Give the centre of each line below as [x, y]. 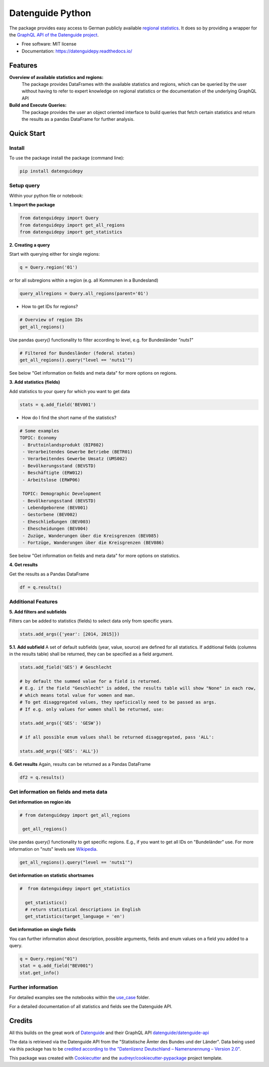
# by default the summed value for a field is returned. [91, 681]
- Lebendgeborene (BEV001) [55, 508]
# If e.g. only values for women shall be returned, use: [92, 709]
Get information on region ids [40, 802]
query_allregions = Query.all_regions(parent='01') [84, 294]
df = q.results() [41, 587]
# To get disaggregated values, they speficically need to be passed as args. [118, 702]
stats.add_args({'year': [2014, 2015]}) [69, 634]
